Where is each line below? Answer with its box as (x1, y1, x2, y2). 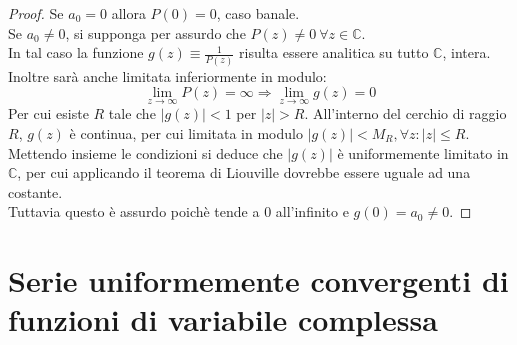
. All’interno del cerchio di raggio (304, 103, 507, 124)
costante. (8, 181, 63, 202)
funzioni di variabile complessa (8, 299, 438, 340)
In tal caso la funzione (8, 42, 144, 63)
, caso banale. (216, 3, 300, 23)
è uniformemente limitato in (337, 142, 509, 163)
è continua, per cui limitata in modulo (69, 122, 303, 143)
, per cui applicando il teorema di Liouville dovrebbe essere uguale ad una (17, 162, 471, 183)
